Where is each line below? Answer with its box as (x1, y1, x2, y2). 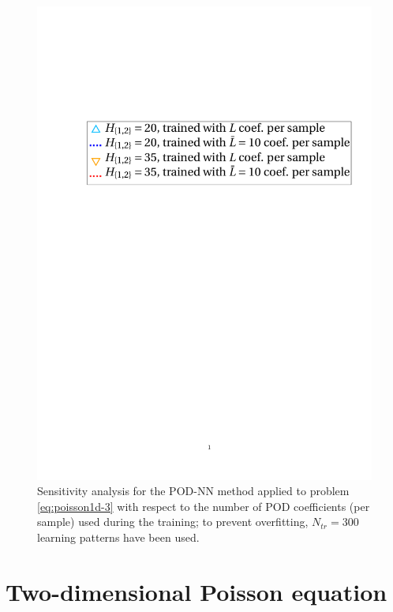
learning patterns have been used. (37, 529, 200, 546)
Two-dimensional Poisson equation (6, 575, 387, 607)
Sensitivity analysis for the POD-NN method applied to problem (37, 482, 350, 499)
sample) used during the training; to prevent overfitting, (37, 513, 309, 530)
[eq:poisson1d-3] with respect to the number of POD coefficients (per (37, 497, 370, 514)
